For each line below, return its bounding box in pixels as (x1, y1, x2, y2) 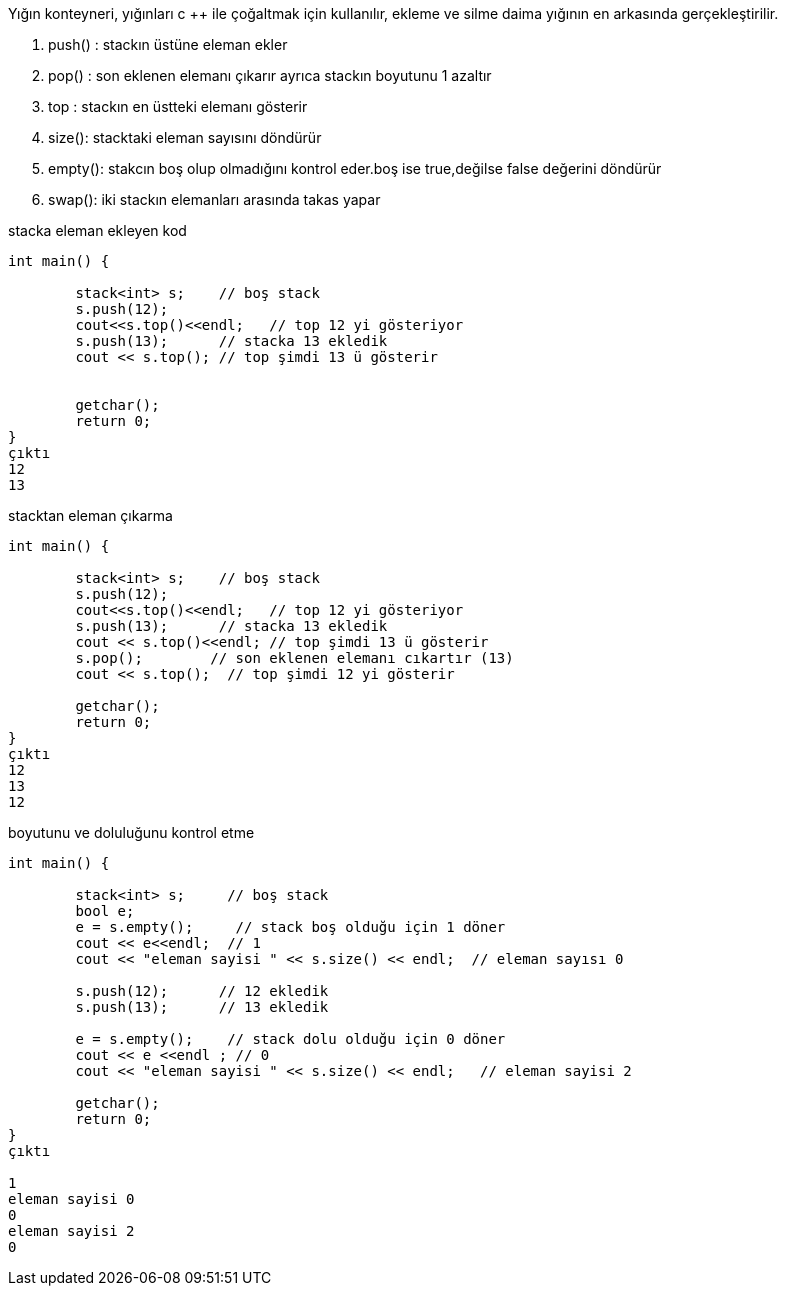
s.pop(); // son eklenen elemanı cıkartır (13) (75, 650, 514, 666)
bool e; (75, 903, 135, 919)
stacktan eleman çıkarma (8, 507, 173, 524)
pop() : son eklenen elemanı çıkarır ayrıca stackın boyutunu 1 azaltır (48, 67, 492, 84)
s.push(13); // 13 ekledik (75, 999, 329, 1015)
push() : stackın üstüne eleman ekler (48, 36, 288, 53)
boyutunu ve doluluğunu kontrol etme (8, 824, 255, 841)
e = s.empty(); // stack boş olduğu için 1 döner (75, 919, 506, 935)
